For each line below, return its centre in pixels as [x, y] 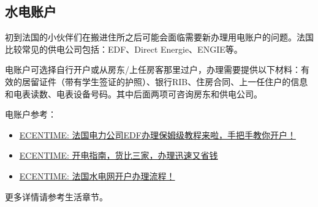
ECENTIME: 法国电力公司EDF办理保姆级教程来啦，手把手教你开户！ [157, 134]
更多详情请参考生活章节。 [56, 196]
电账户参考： [31, 114]
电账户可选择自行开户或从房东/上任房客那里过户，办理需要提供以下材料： [153, 70]
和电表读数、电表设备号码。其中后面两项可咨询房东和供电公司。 [134, 93]
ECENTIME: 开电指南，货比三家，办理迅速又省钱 [119, 155]
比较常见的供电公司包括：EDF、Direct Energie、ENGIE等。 [124, 49]
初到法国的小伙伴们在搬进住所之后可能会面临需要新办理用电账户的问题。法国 [159, 37]
